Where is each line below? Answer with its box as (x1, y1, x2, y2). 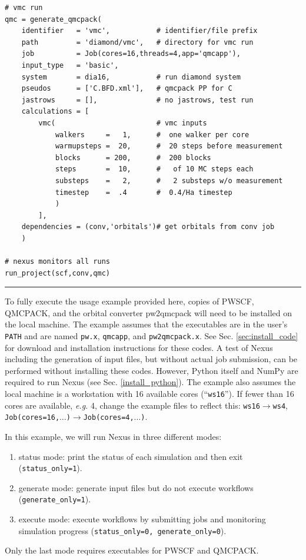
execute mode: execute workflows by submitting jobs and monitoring (18, 513, 266, 525)
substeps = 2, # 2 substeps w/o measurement (55, 176, 283, 185)
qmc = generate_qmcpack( (5, 15, 102, 24)
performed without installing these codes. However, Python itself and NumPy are (5, 364, 298, 376)
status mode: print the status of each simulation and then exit (18, 450, 243, 462)
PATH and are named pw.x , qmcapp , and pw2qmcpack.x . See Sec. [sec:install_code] (5, 330, 298, 342)
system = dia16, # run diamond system (21, 72, 241, 81)
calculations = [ (21, 107, 89, 116)
